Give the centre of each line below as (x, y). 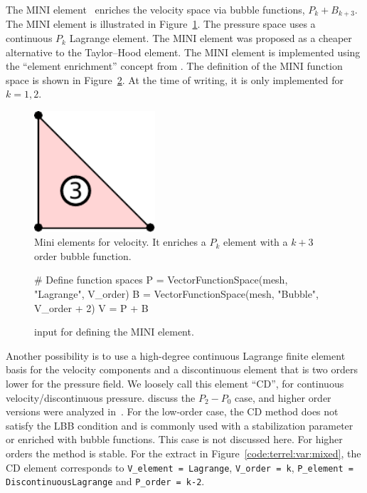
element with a (255, 242)
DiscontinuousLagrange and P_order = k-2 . (105, 481)
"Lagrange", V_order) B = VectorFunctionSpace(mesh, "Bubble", (176, 293)
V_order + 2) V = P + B (91, 307)
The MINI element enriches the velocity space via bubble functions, (155, 9)
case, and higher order (283, 397)
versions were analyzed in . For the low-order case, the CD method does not (172, 411)
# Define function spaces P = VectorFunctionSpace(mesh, (161, 280)
